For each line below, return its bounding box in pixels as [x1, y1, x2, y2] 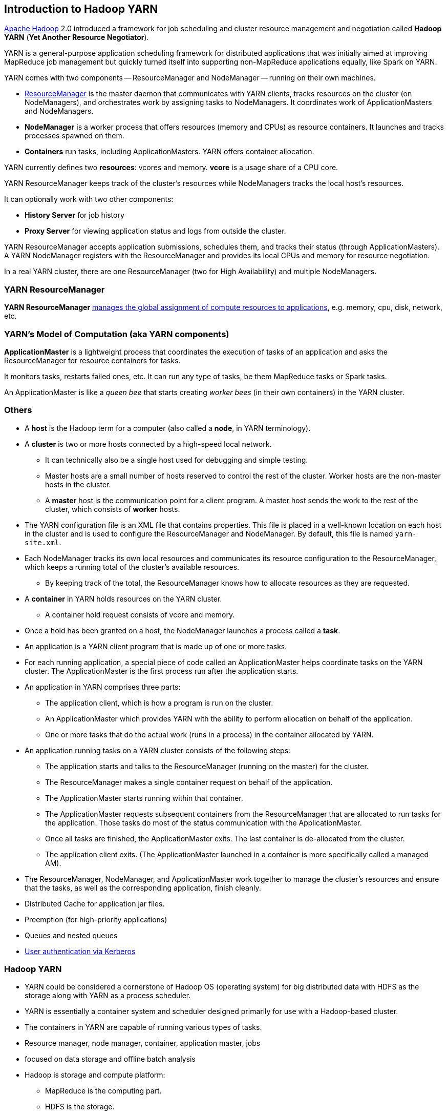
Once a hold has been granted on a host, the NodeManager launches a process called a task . [25, 626, 340, 635]
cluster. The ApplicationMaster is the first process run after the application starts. [25, 666, 298, 675]
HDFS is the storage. [45, 1102, 115, 1111]
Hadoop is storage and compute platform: [25, 1070, 165, 1080]
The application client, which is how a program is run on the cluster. [45, 698, 273, 707]
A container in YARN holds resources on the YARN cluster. [25, 594, 222, 603]
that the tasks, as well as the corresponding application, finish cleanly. [25, 883, 261, 892]
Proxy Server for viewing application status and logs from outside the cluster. [25, 226, 286, 236]
